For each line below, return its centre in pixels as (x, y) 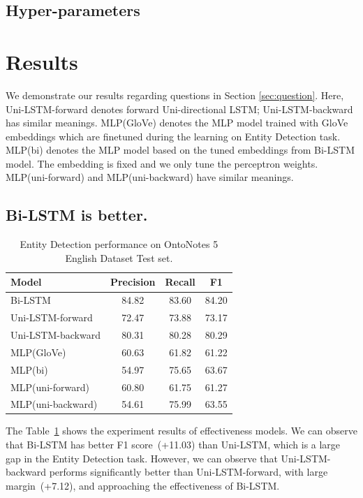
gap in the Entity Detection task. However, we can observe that (142, 458)
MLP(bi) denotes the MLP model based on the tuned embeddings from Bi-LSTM (180, 150)
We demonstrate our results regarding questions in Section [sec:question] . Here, (175, 95)
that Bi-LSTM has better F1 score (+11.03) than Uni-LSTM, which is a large (173, 445)
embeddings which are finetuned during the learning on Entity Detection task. (173, 136)
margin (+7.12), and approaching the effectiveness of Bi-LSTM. (143, 485)
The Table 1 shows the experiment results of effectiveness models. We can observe (181, 431)
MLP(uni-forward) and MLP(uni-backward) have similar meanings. (150, 177)
